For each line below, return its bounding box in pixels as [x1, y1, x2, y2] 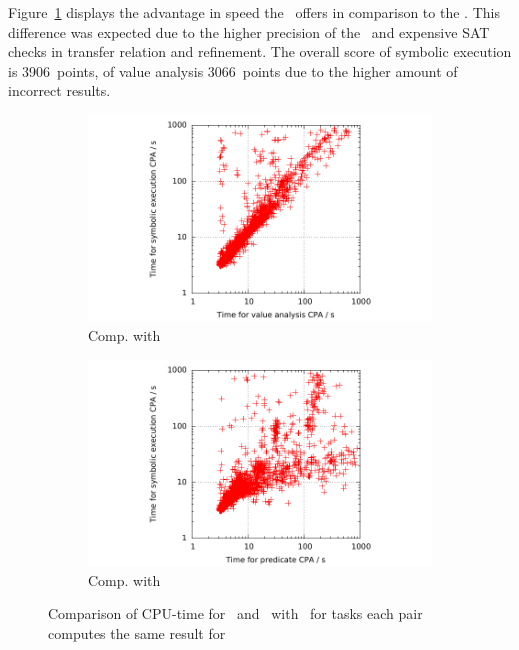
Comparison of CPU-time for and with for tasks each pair [48, 603, 423, 624]
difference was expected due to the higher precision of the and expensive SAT [8, 21, 490, 42]
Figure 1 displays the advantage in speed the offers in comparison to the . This [8, 2, 500, 22]
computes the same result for [48, 622, 226, 643]
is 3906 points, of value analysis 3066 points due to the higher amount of [8, 60, 458, 81]
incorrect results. [8, 80, 111, 101]
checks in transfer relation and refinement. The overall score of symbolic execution [8, 41, 512, 62]
